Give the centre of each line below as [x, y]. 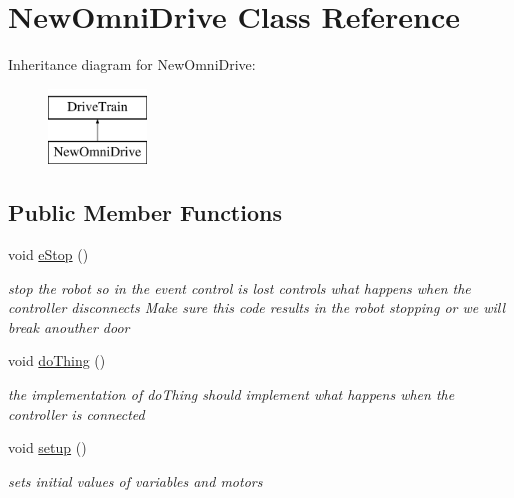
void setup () [47, 447]
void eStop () [48, 254]
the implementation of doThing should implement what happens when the [231, 394]
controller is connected [76, 413]
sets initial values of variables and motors [135, 480]
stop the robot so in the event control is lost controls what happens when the [239, 287]
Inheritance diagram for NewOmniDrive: [132, 64]
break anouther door [69, 326]
